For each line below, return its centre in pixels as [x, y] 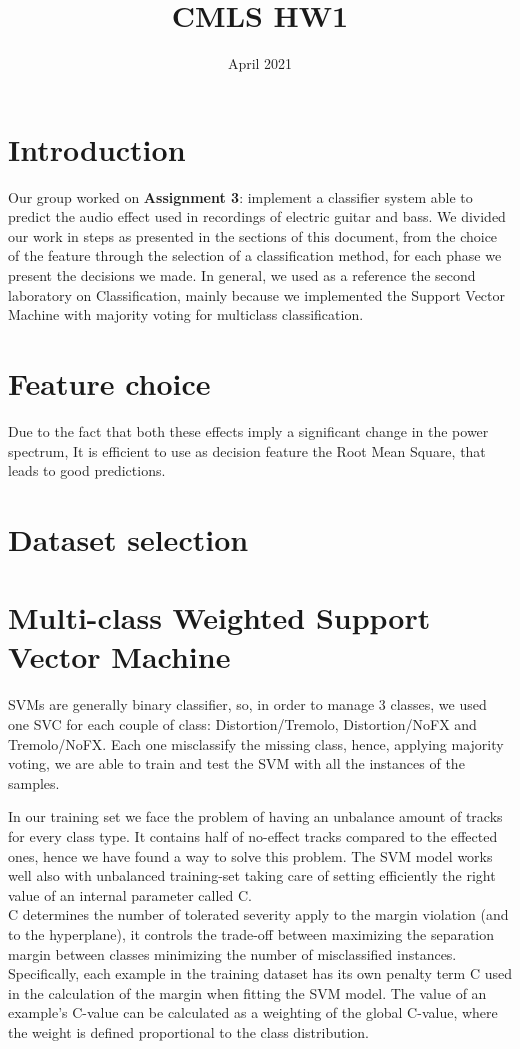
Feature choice [109, 383]
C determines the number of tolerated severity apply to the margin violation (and [258, 914]
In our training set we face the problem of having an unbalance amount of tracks [255, 816]
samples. [34, 782]
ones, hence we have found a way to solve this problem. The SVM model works [250, 855]
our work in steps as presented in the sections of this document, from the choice [253, 235]
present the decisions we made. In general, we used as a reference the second [242, 275]
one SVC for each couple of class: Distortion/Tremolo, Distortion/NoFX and [242, 724]
